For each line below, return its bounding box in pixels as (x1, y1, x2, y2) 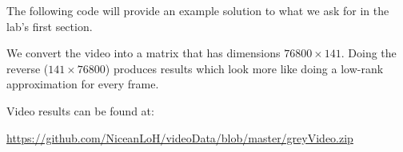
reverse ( (6, 60, 49, 76)
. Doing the (341, 45, 397, 61)
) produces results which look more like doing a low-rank (105, 60, 384, 76)
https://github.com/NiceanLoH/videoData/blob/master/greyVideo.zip (6, 129, 353, 146)
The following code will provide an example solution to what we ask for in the (6, 2, 389, 18)
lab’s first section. (6, 18, 93, 34)
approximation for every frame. (6, 76, 159, 92)
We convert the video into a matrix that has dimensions (6, 45, 281, 61)
